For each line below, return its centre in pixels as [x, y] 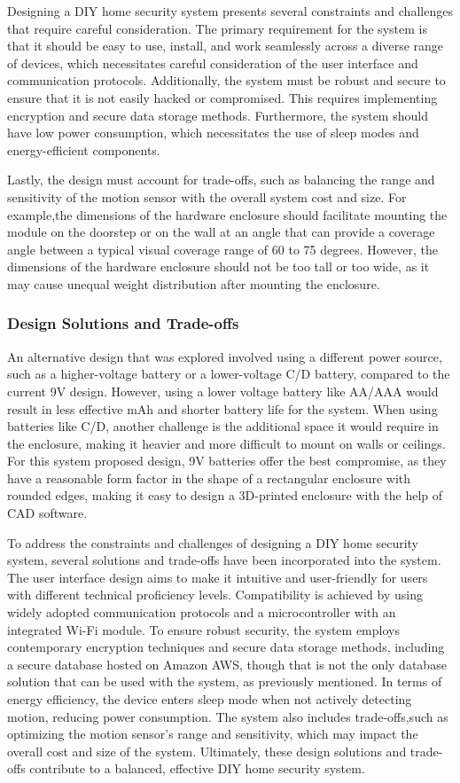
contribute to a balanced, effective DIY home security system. [197, 768]
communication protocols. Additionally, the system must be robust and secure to [226, 80]
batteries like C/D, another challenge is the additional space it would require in [223, 426]
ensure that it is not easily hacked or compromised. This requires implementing [222, 97]
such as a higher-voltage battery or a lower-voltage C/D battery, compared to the [229, 374]
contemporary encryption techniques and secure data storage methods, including [226, 647]
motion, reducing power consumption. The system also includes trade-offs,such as [228, 716]
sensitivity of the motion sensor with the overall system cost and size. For [207, 196]
